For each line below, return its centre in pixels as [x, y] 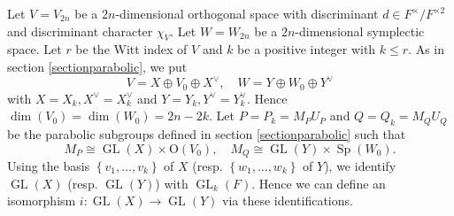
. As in [427, 49]
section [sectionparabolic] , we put [97, 66]
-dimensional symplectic [360, 31]
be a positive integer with [307, 49]
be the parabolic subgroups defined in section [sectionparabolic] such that [207, 133]
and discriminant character [80, 31]
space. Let [35, 49]
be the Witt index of [131, 49]
